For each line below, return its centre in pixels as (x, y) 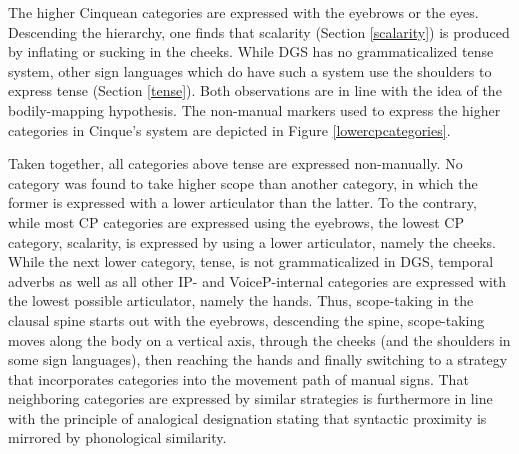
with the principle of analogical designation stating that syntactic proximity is (247, 417)
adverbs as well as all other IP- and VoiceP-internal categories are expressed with (257, 280)
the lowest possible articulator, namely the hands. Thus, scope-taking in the (241, 300)
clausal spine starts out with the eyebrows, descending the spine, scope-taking (246, 319)
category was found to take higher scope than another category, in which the (243, 182)
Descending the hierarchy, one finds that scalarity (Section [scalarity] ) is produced (259, 31)
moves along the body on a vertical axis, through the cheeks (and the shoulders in (259, 339)
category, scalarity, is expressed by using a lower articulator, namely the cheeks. (252, 241)
